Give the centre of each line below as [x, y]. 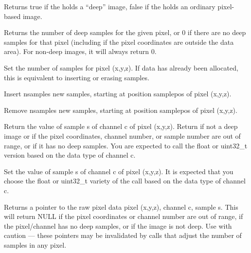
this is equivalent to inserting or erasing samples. [77, 77]
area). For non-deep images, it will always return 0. [80, 51]
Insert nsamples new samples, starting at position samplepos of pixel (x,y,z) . [118, 94]
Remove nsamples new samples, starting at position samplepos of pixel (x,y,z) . [121, 110]
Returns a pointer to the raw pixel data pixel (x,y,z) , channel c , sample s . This [121, 207]
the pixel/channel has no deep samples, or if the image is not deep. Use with [118, 226]
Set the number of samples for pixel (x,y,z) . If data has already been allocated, [121, 67]
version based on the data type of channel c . [70, 155]
